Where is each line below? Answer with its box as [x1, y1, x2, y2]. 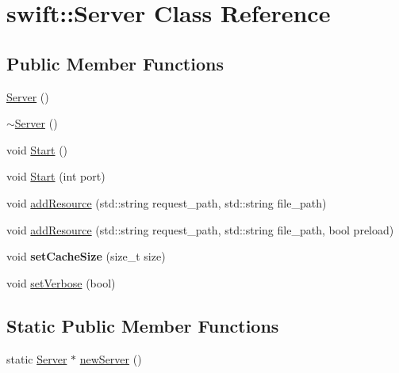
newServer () [79, 350, 142, 367]
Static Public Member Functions [6, 313, 279, 337]
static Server [6, 350, 67, 367]
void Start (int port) [6, 168, 106, 185]
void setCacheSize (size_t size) [6, 248, 166, 265]
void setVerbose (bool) [6, 274, 116, 291]
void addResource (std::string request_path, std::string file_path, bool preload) [6, 221, 394, 238]
